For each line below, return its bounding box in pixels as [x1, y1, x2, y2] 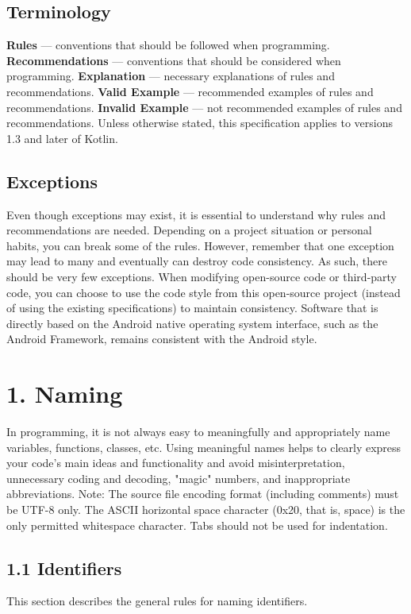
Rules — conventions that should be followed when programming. [6, 37, 330, 53]
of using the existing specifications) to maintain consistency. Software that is [6, 299, 378, 316]
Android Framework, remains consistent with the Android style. [6, 330, 317, 347]
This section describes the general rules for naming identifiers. [6, 593, 308, 609]
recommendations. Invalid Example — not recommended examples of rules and [6, 98, 402, 115]
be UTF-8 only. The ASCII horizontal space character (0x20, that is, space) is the [6, 501, 405, 517]
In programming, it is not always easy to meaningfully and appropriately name [6, 423, 390, 440]
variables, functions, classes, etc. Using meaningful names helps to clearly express [6, 438, 401, 455]
